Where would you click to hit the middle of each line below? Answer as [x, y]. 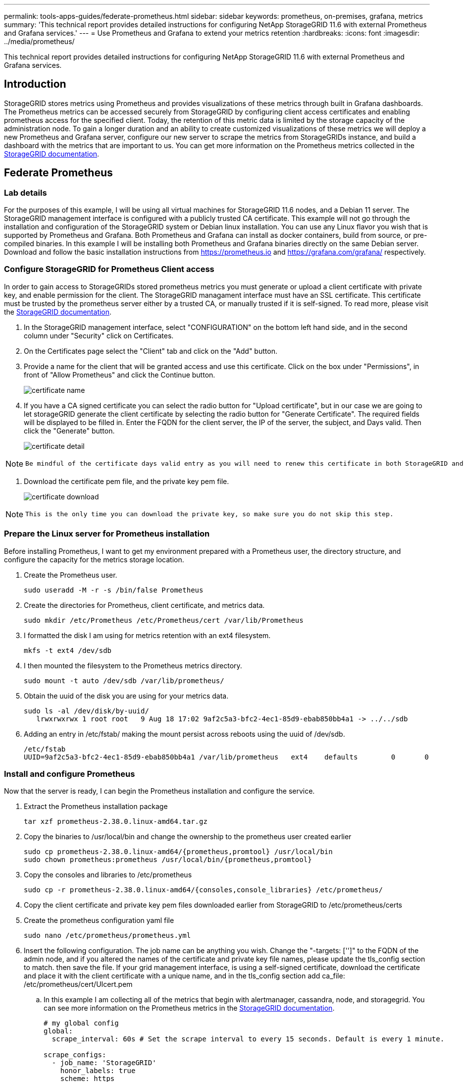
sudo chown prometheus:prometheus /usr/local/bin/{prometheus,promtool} [168, 860]
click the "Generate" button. [69, 431]
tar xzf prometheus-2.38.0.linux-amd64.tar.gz [116, 822]
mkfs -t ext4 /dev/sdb [68, 650]
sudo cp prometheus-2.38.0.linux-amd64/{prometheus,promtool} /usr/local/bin [178, 852]
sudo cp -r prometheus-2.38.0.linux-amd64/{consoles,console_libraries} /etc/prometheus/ [203, 890]
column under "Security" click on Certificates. [99, 335]
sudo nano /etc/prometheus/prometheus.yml [107, 936]
